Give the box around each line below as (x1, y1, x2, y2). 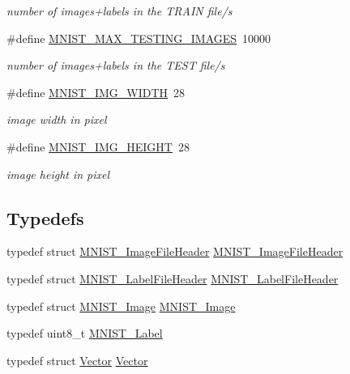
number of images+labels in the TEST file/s (6, 57, 225, 74)
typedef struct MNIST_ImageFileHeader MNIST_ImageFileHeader (6, 243, 344, 260)
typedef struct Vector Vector (6, 351, 148, 368)
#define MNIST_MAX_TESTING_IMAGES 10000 (6, 29, 271, 46)
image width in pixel (6, 111, 107, 128)
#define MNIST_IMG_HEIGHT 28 (6, 138, 190, 155)
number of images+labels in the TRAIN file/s (6, 2, 233, 19)
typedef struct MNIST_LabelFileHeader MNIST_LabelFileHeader (6, 270, 339, 287)
